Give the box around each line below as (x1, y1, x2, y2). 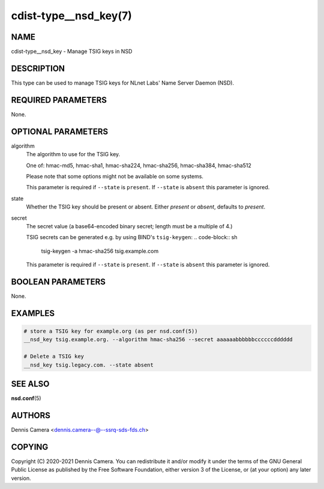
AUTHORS (11, 410, 51, 421)
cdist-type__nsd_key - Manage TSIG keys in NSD (11, 48, 133, 55)
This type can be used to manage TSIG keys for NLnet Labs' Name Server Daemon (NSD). (11, 79, 234, 87)
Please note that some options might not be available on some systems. (26, 172, 204, 180)
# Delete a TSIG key (23, 353, 84, 360)
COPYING (11, 442, 49, 452)
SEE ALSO (11, 378, 50, 389)
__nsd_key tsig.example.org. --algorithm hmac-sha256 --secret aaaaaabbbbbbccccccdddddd (23, 336, 293, 343)
